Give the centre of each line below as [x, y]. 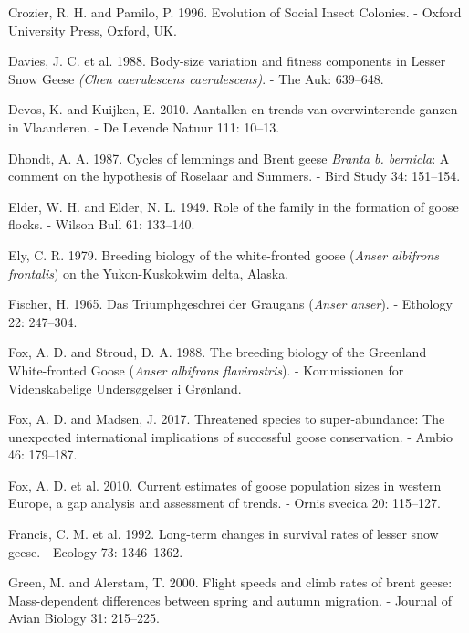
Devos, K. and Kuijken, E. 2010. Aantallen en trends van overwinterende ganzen [233, 109]
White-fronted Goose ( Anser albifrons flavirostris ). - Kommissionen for [206, 369]
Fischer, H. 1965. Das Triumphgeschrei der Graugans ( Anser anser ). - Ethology [230, 304]
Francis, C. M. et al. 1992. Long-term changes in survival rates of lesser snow [224, 534]
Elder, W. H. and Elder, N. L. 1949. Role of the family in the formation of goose [234, 206]
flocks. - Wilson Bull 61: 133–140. [102, 224]
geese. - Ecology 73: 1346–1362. [96, 551]
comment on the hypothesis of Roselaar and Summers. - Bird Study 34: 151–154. [234, 176]
